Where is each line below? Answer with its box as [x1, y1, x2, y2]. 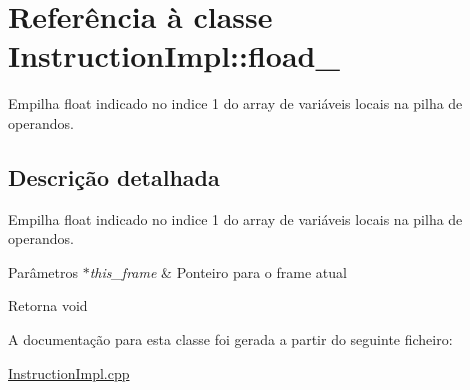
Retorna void [8, 295, 88, 316]
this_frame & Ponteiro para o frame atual [89, 261, 347, 282]
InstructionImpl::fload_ [8, 35, 340, 76]
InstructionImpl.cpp [8, 362, 130, 383]
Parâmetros [8, 261, 78, 282]
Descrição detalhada [8, 161, 220, 192]
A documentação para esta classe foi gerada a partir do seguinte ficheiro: [8, 329, 453, 350]
